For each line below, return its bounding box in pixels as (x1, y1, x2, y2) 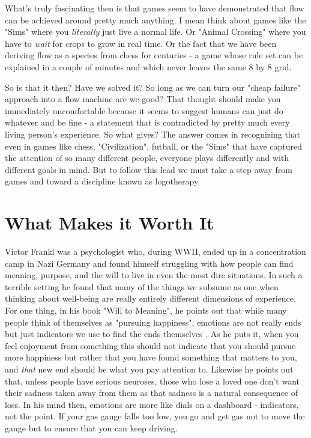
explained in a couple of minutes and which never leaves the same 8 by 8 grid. (5, 60, 292, 73)
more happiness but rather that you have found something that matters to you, (5, 351, 297, 363)
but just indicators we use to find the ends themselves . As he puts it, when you (5, 327, 299, 340)
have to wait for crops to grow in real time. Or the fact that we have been (5, 37, 277, 49)
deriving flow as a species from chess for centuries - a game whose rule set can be (5, 49, 303, 61)
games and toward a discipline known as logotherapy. (5, 175, 201, 187)
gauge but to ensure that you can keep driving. (5, 421, 178, 434)
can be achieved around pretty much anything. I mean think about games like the (5, 13, 306, 26)
